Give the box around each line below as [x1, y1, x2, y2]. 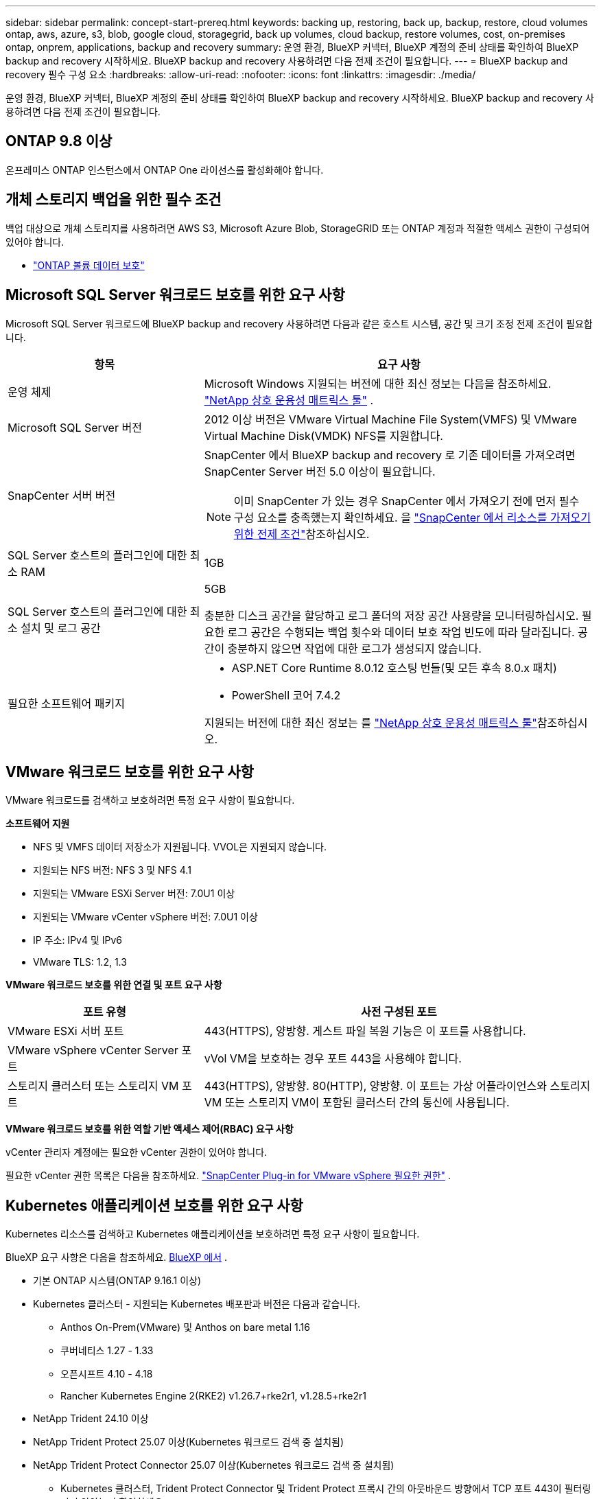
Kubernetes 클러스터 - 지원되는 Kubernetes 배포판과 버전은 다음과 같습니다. [33, 1298, 361, 1310]
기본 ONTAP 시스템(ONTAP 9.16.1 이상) [33, 1275, 202, 1287]
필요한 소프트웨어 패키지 [8, 696, 125, 710]
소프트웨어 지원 [5, 817, 70, 830]
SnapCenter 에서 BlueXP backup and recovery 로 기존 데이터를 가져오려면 [204, 448, 576, 462]
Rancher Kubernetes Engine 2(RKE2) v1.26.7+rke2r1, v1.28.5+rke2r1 [60, 1390, 366, 1402]
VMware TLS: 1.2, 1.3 [33, 956, 127, 968]
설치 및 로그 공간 [21, 620, 101, 635]
